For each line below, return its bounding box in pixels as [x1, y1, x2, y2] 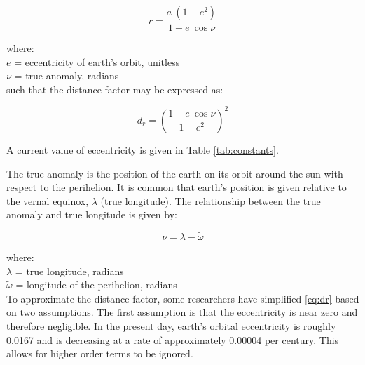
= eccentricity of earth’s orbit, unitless [14, 54, 180, 69]
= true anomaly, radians [14, 68, 119, 83]
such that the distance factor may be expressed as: [6, 81, 223, 96]
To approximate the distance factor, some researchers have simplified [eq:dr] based [6, 291, 359, 305]
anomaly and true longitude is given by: [6, 207, 177, 222]
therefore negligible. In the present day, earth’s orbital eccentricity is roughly [6, 319, 336, 333]
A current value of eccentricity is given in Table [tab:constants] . [6, 142, 279, 157]
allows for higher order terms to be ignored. [6, 346, 193, 361]
